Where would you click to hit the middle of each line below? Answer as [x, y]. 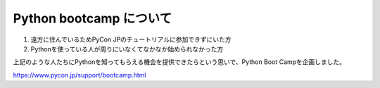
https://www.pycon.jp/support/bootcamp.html [80, 75]
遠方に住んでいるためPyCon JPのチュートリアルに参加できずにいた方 [131, 39]
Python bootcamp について [93, 18]
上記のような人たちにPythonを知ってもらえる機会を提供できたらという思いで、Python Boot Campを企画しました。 [179, 62]
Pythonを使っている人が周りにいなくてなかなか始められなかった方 [127, 49]
